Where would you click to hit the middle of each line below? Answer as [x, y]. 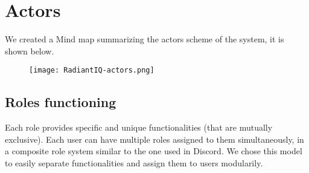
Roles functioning [61, 102]
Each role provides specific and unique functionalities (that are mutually [139, 127]
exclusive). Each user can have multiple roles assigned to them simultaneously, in [154, 139]
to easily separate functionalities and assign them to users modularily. [134, 162]
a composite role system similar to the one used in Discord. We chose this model [154, 151]
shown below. [30, 51]
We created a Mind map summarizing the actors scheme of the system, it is [145, 39]
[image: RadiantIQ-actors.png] [92, 70]
